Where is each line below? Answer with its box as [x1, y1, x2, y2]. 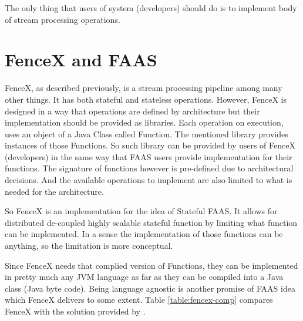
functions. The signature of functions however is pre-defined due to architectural [5, 162, 294, 174]
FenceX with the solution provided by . [5, 305, 146, 317]
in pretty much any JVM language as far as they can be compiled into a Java [5, 271, 284, 283]
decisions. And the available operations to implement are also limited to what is [5, 174, 292, 186]
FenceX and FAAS [5, 48, 157, 72]
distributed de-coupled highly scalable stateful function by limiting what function [5, 216, 298, 228]
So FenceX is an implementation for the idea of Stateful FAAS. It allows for [5, 205, 278, 217]
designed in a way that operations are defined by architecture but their [5, 104, 260, 117]
